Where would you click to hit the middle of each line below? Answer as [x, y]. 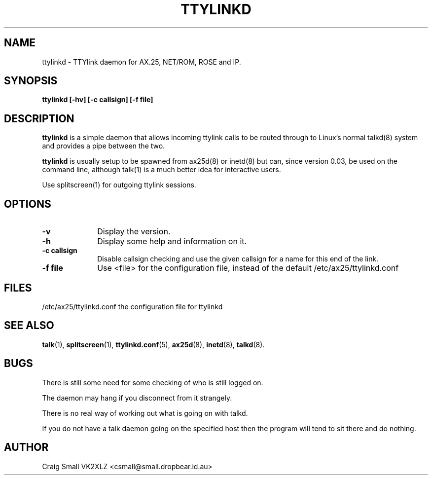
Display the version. [134, 232]
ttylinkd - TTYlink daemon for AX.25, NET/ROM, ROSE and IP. [142, 62]
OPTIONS [28, 204]
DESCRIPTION [39, 118]
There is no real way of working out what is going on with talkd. [145, 413]
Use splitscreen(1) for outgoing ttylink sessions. [119, 185]
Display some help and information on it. [172, 241]
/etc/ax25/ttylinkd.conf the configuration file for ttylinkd [132, 306]
